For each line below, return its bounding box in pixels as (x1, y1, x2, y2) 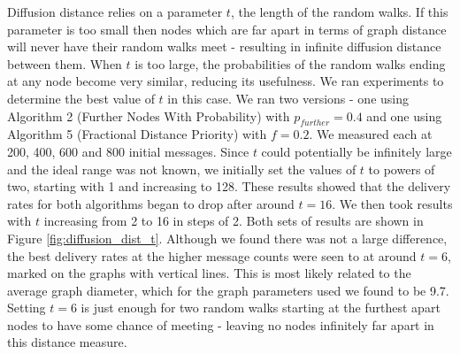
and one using (366, 106, 442, 125)
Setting (7, 298, 46, 317)
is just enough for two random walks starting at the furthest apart (80, 298, 441, 317)
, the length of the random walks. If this (230, 3, 448, 20)
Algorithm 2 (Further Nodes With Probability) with (7, 106, 290, 125)
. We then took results (332, 194, 453, 212)
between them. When (7, 54, 122, 73)
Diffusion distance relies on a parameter (7, 3, 223, 20)
